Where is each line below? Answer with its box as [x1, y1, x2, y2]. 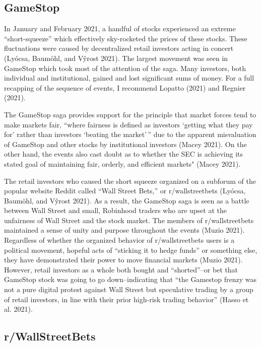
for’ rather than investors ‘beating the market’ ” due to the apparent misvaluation [4, 129, 256, 140]
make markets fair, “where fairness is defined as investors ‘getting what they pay [4, 119, 253, 129]
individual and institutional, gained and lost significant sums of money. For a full [4, 73, 254, 83]
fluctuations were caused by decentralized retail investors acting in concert [4, 43, 234, 53]
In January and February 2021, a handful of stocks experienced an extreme [4, 23, 236, 34]
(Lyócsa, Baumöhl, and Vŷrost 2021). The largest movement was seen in [4, 52, 228, 63]
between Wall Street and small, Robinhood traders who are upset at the [4, 205, 227, 216]
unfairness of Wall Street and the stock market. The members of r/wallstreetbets [4, 215, 254, 225]
